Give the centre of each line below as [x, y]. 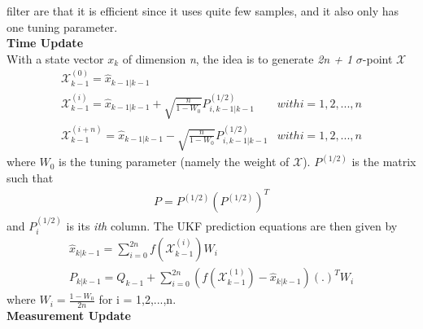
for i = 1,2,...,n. [137, 299]
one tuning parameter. [62, 26]
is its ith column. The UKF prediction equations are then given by [232, 225]
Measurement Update [69, 316]
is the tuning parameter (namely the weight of [174, 162]
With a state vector [55, 58]
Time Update [45, 43]
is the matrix [384, 162]
